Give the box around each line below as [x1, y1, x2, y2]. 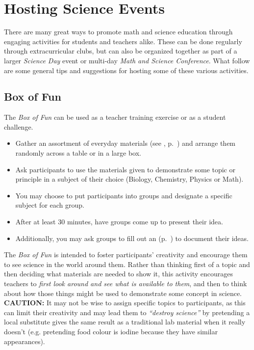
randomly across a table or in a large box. [15, 148, 141, 158]
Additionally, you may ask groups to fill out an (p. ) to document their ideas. [15, 233, 249, 243]
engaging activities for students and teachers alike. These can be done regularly [4, 36, 242, 46]
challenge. [4, 121, 33, 132]
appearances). [4, 336, 45, 346]
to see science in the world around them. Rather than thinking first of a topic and [4, 259, 250, 269]
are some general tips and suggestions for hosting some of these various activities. [4, 65, 249, 75]
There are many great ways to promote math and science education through [4, 27, 233, 37]
